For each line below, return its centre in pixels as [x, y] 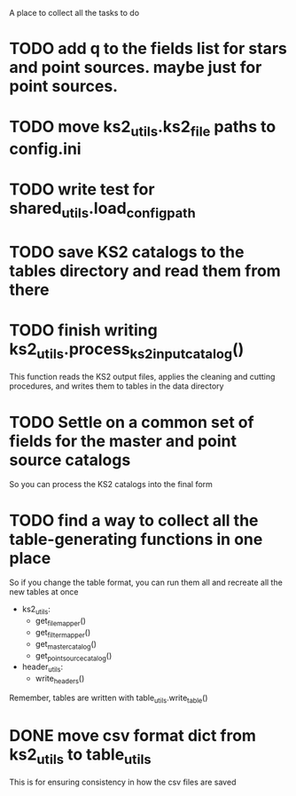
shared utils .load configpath [103, 210]
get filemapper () [61, 622]
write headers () [60, 680]
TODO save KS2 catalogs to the [127, 252]
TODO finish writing [83, 331]
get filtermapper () [63, 633]
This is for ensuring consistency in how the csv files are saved [123, 782]
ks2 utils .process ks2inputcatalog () [127, 351]
